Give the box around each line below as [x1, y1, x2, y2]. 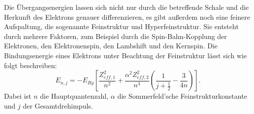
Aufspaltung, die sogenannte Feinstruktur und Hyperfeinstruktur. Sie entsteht [4, 21, 239, 32]
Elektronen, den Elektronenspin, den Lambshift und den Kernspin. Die [4, 40, 218, 51]
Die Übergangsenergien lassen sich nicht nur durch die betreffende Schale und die [4, 2, 249, 12]
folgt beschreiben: [4, 60, 57, 70]
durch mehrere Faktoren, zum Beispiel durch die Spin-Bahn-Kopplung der [4, 31, 227, 41]
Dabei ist [4, 91, 32, 101]
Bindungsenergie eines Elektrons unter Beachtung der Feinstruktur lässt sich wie [4, 50, 247, 60]
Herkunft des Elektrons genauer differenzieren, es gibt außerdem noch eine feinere [4, 11, 251, 22]
